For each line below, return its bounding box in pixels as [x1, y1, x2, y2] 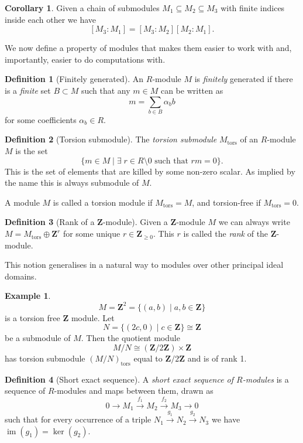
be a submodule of [5, 332, 71, 344]
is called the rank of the [183, 227, 268, 240]
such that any [81, 84, 130, 96]
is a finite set [5, 84, 51, 96]
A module [5, 196, 40, 208]
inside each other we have [5, 13, 97, 25]
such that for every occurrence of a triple [5, 413, 151, 425]
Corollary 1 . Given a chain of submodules [5, 2, 160, 13]
